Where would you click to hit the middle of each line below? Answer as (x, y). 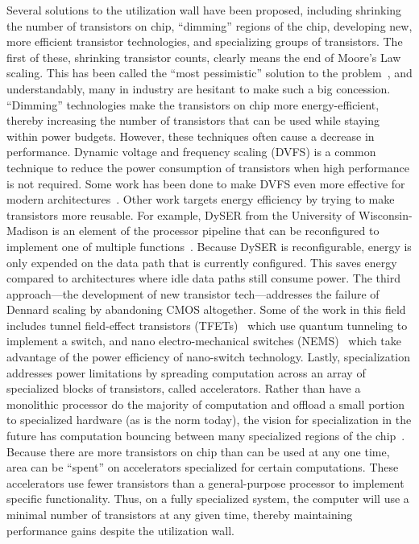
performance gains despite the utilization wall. (120, 530)
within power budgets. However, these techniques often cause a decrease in (191, 136)
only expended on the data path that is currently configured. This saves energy (202, 262)
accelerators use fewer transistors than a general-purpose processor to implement (205, 482)
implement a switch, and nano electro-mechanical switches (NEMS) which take (204, 341)
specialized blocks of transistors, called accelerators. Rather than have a (184, 388)
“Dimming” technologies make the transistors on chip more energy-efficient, (193, 104)
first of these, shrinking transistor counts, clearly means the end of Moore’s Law (204, 57)
